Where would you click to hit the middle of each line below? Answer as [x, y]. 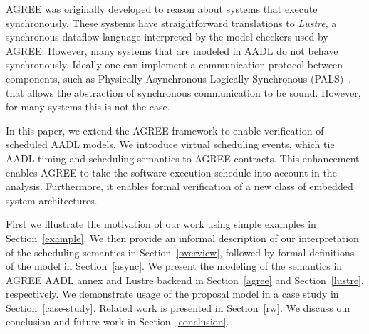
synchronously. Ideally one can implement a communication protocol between [175, 64]
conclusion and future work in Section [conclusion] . [118, 322]
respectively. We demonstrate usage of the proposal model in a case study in [172, 294]
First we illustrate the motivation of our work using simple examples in [161, 224]
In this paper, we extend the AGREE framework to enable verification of [165, 130]
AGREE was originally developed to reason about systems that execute [162, 9]
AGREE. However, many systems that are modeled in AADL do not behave [172, 50]
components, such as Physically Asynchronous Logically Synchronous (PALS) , [179, 78]
